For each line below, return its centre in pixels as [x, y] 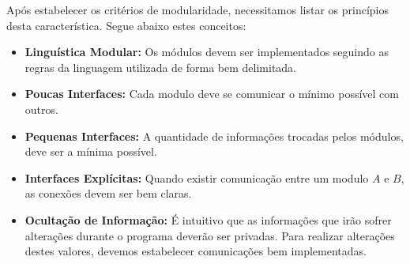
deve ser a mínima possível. [91, 151]
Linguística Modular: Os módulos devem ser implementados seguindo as [207, 52]
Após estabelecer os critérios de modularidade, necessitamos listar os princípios [197, 9]
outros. [41, 109]
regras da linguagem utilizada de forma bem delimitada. [161, 67]
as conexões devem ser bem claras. [108, 193]
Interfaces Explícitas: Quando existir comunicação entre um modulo [197, 177]
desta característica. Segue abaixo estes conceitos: [126, 25]
